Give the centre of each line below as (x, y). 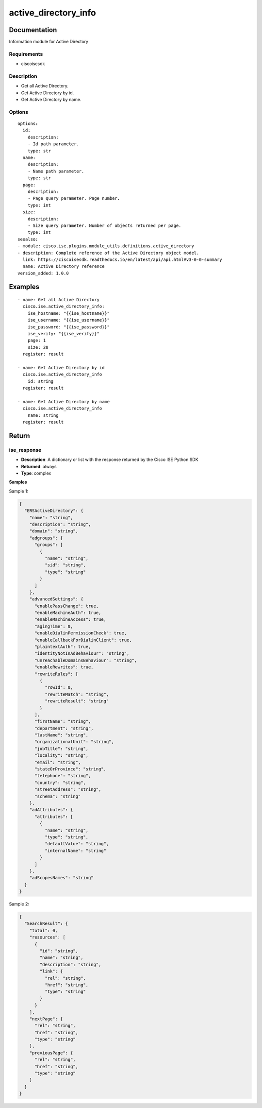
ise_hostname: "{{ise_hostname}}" (69, 313)
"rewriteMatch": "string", (77, 694)
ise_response (25, 450)
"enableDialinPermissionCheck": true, (81, 633)
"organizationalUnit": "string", (74, 742)
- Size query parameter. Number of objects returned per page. (104, 225)
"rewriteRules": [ (57, 674)
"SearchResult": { (46, 924)
